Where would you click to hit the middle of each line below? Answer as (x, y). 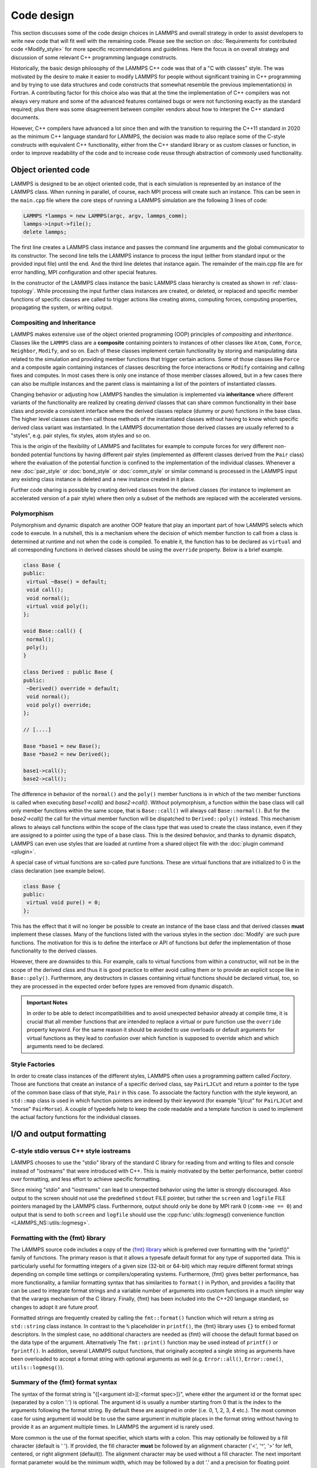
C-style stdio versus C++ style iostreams (71, 1151)
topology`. (23, 291)
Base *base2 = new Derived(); (67, 754)
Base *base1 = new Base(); (62, 746)
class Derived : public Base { (68, 672)
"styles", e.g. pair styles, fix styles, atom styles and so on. (81, 436)
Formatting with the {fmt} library (58, 1238)
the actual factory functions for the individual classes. (76, 1117)
